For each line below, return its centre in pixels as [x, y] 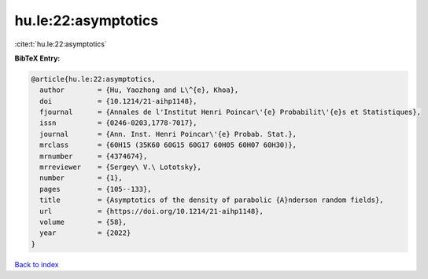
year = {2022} [85, 233]
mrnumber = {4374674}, [94, 156]
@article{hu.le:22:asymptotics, [94, 79]
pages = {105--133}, [96, 189]
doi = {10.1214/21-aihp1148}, [118, 101]
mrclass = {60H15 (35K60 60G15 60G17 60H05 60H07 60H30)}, [168, 145]
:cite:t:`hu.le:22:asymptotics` [61, 44]
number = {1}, [81, 178]
